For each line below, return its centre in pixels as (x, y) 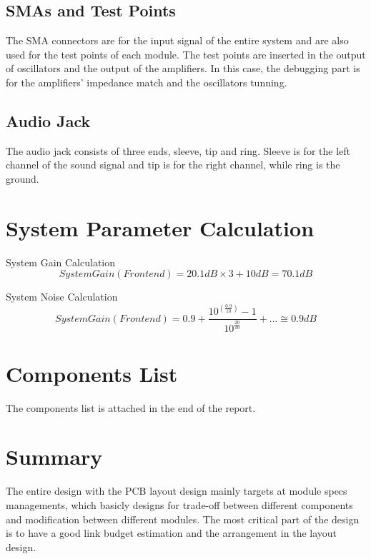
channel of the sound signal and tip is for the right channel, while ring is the (173, 165)
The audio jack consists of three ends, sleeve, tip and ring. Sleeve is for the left (178, 150)
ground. (23, 178)
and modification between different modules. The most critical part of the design (183, 519)
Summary (54, 457)
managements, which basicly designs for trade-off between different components (179, 505)
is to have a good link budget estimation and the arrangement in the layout (172, 533)
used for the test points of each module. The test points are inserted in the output (186, 54)
